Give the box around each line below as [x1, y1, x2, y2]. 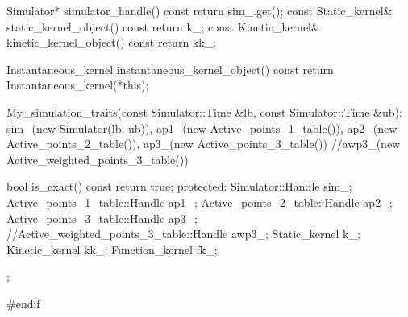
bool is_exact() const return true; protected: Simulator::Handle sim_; [6, 178, 352, 195]
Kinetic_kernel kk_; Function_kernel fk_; [6, 241, 218, 257]
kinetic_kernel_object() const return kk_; [6, 34, 216, 51]
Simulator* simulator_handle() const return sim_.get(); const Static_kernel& [6, 2, 393, 19]
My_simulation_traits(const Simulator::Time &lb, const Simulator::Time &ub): [6, 103, 402, 120]
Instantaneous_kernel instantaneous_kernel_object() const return [6, 60, 334, 77]
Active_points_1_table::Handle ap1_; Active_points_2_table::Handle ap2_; [6, 193, 393, 210]
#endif [6, 294, 40, 311]
